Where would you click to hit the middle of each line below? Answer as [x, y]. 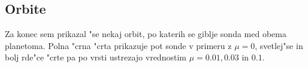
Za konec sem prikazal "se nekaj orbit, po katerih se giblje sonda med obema [146, 34]
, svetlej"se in [279, 45]
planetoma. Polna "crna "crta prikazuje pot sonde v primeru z [118, 45]
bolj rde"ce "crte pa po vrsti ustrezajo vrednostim [96, 57]
